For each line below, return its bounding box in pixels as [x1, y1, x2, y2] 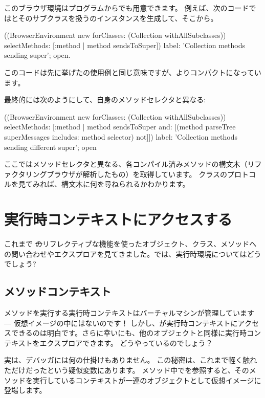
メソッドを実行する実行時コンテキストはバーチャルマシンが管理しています [4, 307, 255, 318]
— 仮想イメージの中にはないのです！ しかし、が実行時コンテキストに [4, 317, 238, 328]
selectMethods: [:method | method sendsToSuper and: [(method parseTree [4, 121, 236, 132]
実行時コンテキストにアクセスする [4, 209, 232, 230]
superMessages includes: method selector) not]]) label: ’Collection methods [4, 131, 237, 142]
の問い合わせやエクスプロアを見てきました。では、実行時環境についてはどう [4, 248, 261, 259]
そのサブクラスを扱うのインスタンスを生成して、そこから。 [18, 12, 218, 23]
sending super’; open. [4, 50, 71, 60]
